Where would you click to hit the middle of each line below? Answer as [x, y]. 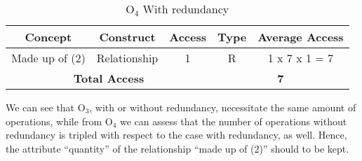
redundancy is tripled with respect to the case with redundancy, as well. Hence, [176, 135]
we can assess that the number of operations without [233, 121]
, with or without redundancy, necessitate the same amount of [223, 107]
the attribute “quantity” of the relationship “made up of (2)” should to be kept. [177, 148]
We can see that [40, 107]
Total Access [109, 78]
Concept [48, 37]
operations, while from [54, 121]
